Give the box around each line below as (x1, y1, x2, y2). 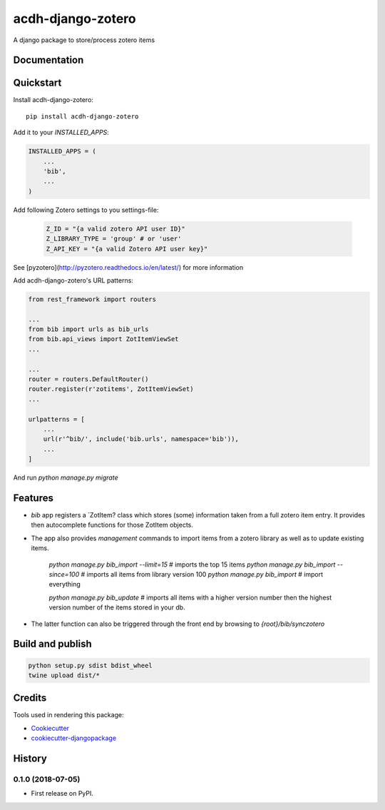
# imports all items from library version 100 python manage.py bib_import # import (81, 570, 324, 578)
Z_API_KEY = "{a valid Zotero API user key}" (46, 245, 208, 253)
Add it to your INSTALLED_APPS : (13, 128, 110, 137)
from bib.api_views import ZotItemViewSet (28, 335, 179, 343)
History (13, 753, 48, 765)
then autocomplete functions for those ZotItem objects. (31, 521, 194, 530)
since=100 (48, 570, 80, 578)
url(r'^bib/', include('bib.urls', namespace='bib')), (43, 435, 239, 443)
